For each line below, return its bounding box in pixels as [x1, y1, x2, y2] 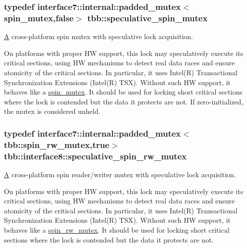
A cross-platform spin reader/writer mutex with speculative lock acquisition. [4, 169, 236, 179]
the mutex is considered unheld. [4, 106, 100, 116]
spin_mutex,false [4, 11, 74, 24]
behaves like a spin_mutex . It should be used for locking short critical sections [4, 87, 243, 97]
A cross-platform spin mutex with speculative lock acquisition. [4, 31, 193, 42]
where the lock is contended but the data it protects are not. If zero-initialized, [4, 96, 244, 106]
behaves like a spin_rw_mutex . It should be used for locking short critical [4, 224, 230, 235]
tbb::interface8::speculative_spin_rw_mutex [4, 149, 187, 162]
